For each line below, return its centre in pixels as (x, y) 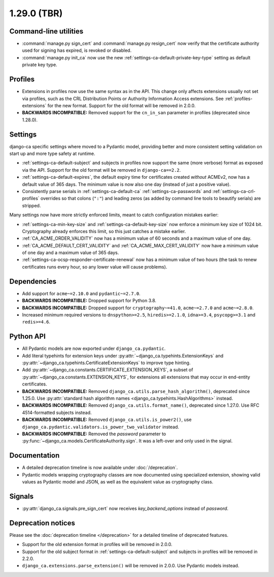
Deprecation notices (42, 523)
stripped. (31, 205)
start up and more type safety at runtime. (52, 153)
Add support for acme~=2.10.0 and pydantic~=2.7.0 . (81, 293)
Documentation (35, 455)
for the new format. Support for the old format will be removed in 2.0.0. (122, 105)
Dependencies (33, 281)
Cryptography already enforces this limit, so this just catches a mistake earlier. (104, 231)
